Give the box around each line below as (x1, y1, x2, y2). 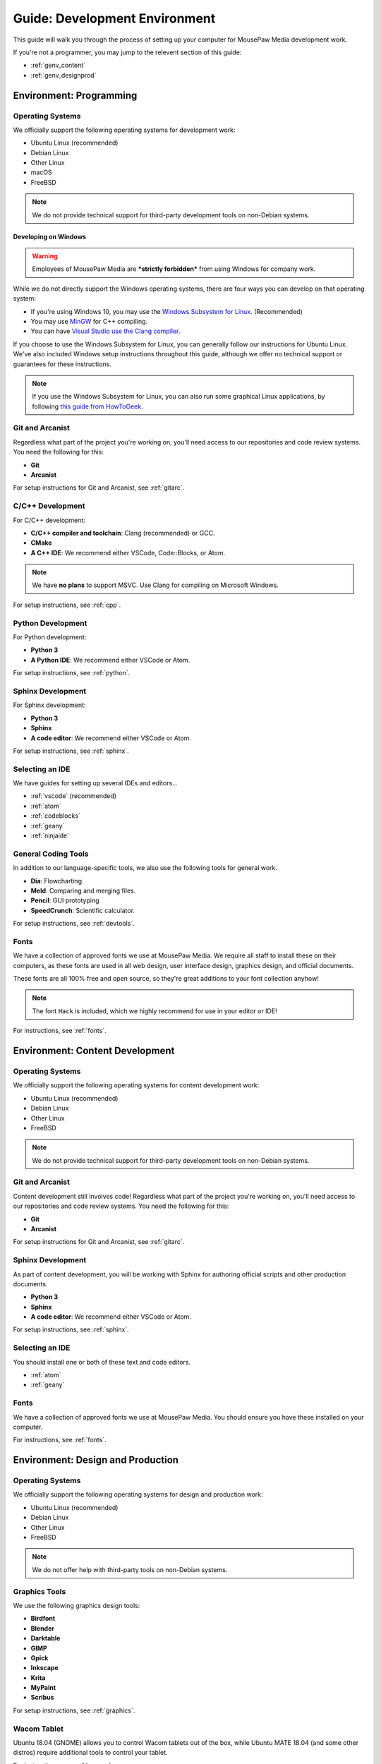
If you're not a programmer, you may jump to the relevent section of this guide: (13, 48, 242, 56)
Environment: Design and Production (13, 1454, 179, 1466)
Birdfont (30, 1614, 56, 1623)
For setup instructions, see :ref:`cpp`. (13, 600, 121, 609)
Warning (32, 252, 58, 260)
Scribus (30, 1693, 54, 1702)
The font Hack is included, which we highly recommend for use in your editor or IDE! (32, 1006, 278, 1015)
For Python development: (13, 633, 87, 641)
